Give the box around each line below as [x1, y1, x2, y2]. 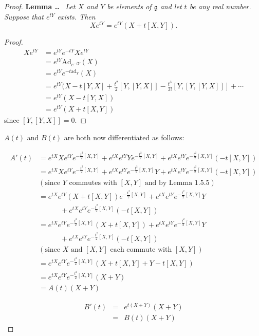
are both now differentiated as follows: [64, 132, 184, 142]
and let [160, 1, 182, 11]
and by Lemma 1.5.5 [144, 179, 210, 186]
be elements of [107, 1, 152, 11]
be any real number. [189, 1, 251, 11]
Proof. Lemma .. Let [4, 1, 76, 11]
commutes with [69, 179, 117, 186]
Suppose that [4, 11, 44, 22]
